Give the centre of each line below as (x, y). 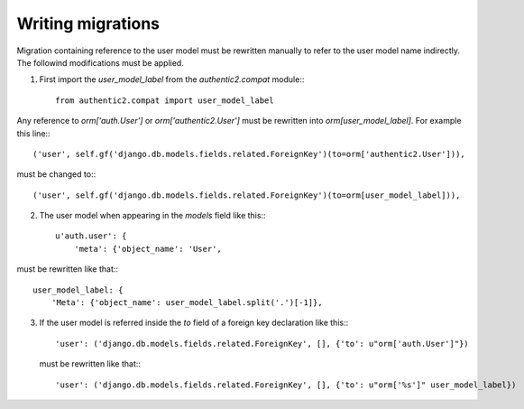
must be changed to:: (56, 174)
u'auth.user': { (91, 236)
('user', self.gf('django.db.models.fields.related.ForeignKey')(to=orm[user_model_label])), (247, 195)
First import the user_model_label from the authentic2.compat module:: (172, 79)
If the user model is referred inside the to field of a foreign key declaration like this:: (194, 323)
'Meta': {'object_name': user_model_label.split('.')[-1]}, (187, 303)
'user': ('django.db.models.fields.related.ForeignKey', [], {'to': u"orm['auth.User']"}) (262, 344)
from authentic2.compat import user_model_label (165, 100)
